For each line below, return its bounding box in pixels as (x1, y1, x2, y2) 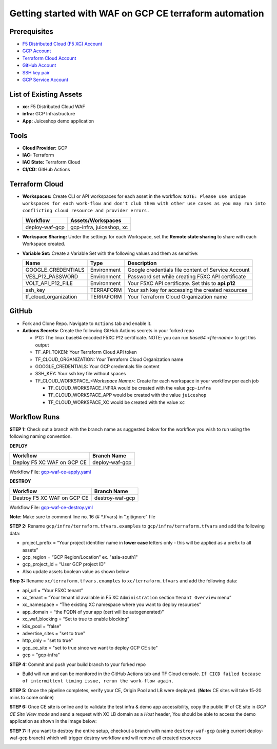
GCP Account (22, 48, 51, 54)
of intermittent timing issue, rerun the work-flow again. (22, 678, 174, 684)
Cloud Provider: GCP (22, 145, 68, 151)
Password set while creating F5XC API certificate (127, 273, 246, 280)
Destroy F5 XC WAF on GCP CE (12, 494, 89, 501)
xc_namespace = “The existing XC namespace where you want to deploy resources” (22, 601, 202, 608)
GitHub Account (22, 62, 56, 69)
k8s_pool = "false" (22, 623, 62, 629)
